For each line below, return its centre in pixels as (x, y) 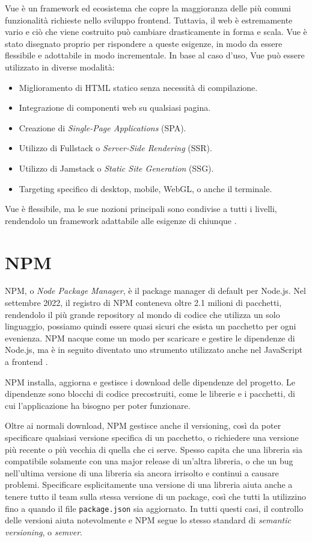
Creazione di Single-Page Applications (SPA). (102, 127)
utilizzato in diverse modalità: (60, 67)
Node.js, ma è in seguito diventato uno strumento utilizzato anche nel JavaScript (154, 350)
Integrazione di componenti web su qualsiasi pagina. (115, 107)
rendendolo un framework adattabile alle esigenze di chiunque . (121, 220)
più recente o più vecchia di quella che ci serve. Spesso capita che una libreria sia (154, 449)
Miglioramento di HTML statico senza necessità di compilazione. (138, 87)
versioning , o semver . (44, 531)
